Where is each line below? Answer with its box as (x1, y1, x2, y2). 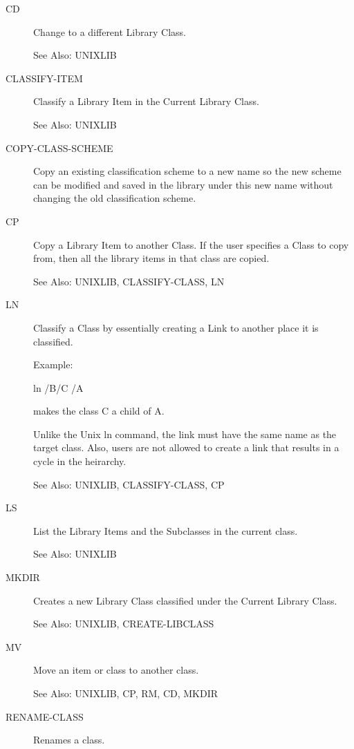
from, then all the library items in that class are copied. (33, 251, 270, 265)
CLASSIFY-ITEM (6, 70, 83, 85)
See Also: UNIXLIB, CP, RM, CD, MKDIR (33, 686, 218, 700)
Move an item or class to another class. (33, 663, 199, 677)
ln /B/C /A (33, 380, 84, 395)
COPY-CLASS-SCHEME (6, 140, 113, 155)
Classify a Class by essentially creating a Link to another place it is (33, 320, 319, 334)
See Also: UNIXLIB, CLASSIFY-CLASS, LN (33, 274, 225, 288)
